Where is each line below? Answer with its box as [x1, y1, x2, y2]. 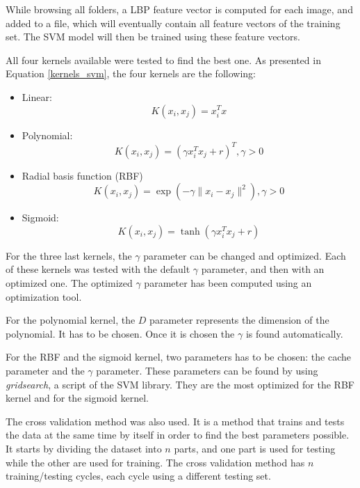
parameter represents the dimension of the [149, 313, 329, 327]
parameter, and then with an [201, 262, 325, 276]
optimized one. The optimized [6, 276, 133, 290]
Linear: [22, 89, 52, 104]
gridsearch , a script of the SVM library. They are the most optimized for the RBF [6, 377, 354, 391]
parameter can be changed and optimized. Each [143, 248, 346, 262]
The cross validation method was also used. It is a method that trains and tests [6, 414, 345, 428]
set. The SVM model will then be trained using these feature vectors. [6, 29, 300, 44]
